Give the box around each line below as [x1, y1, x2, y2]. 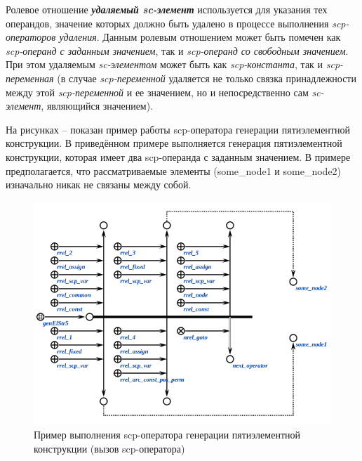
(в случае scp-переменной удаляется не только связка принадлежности [57, 70, 356, 85]
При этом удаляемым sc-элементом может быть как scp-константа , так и [6, 57, 323, 72]
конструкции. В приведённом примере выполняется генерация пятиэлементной [6, 136, 342, 150]
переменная [6, 70, 54, 85]
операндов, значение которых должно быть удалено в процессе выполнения [6, 15, 329, 30]
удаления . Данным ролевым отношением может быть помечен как [59, 30, 341, 44]
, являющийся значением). [41, 98, 154, 113]
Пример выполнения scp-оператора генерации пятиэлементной [34, 427, 300, 442]
